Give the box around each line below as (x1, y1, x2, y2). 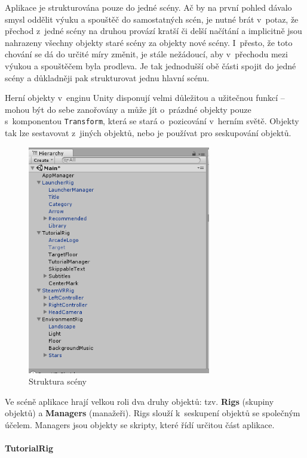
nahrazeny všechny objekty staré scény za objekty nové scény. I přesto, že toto (5, 36, 293, 48)
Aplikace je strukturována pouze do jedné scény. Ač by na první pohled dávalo (5, 1, 292, 13)
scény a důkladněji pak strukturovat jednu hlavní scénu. (5, 71, 210, 84)
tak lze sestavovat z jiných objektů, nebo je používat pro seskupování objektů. (5, 127, 291, 139)
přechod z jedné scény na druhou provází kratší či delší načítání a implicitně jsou (5, 24, 302, 37)
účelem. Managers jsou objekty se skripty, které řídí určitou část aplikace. (5, 418, 275, 431)
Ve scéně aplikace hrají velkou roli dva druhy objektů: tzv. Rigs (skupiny (5, 395, 274, 407)
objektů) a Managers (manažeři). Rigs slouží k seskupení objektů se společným (5, 407, 300, 419)
